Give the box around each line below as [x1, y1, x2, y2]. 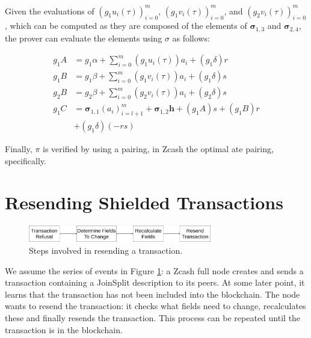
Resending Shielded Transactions [5, 189, 283, 214]
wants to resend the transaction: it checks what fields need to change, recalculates [5, 300, 306, 312]
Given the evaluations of [5, 4, 94, 17]
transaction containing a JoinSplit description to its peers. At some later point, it [5, 276, 305, 289]
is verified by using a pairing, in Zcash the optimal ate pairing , [43, 143, 274, 155]
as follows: [172, 31, 210, 44]
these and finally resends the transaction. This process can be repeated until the [5, 311, 301, 324]
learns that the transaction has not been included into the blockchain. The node [5, 287, 300, 300]
